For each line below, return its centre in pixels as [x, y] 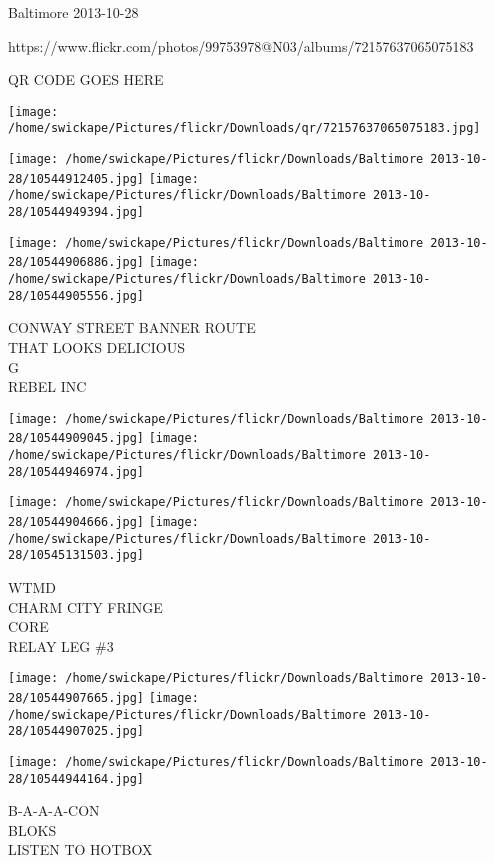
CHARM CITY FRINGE [85, 606]
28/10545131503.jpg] [76, 555]
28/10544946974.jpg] [76, 471]
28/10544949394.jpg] [76, 212]
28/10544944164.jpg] [76, 778]
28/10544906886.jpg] [76, 262]
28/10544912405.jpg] [76, 178]
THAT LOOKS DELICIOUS [96, 346]
